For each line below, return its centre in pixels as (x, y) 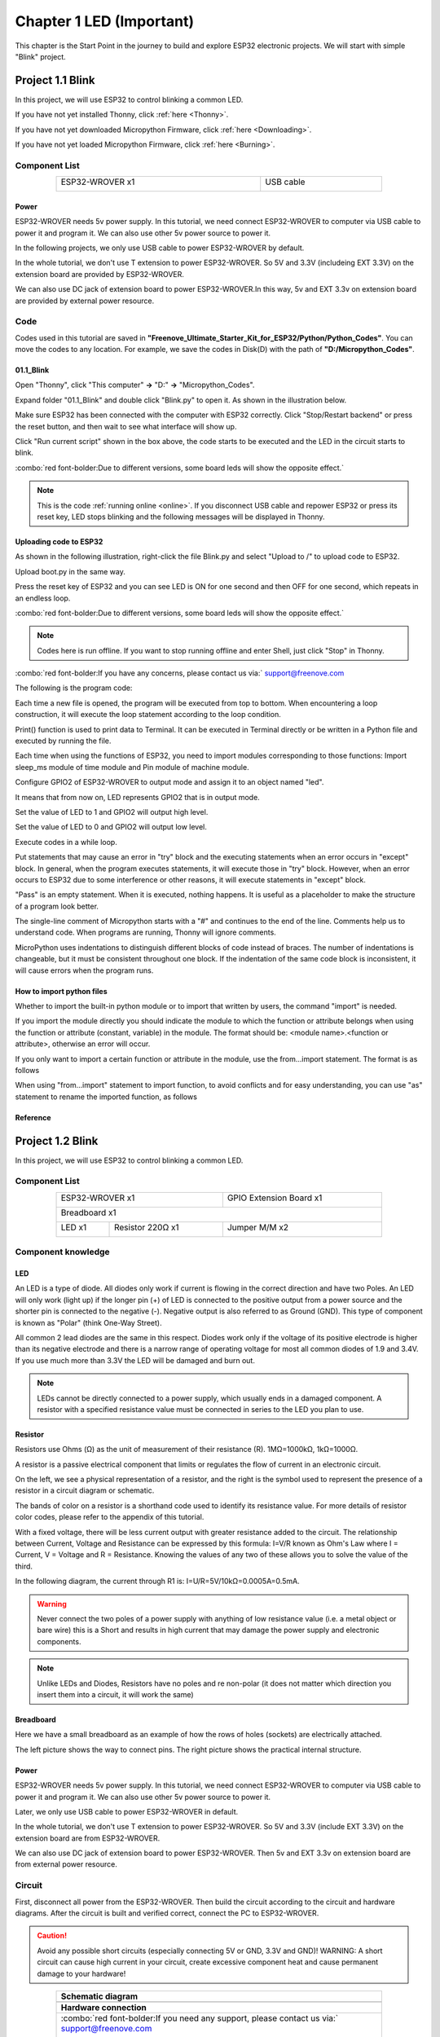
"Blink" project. (41, 56)
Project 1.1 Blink (55, 80)
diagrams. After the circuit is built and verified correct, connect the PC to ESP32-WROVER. (167, 1913)
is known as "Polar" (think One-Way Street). (88, 1322)
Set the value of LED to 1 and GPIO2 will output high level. (112, 812)
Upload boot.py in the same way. (70, 571)
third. (24, 1566)
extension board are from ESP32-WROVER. (88, 1838)
